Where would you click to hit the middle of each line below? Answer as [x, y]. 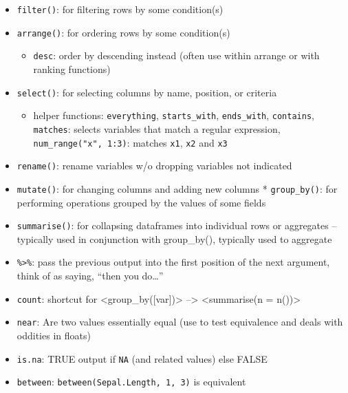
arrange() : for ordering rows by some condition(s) [123, 32]
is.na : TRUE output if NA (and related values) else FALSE [142, 358]
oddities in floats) [54, 335]
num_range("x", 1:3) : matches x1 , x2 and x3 [130, 142]
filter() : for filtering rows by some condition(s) [120, 9]
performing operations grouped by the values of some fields [141, 202]
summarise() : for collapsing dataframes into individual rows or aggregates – [177, 225]
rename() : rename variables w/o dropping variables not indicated [154, 166]
